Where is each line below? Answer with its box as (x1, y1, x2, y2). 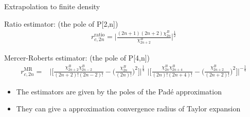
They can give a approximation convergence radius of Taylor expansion (16, 103, 241, 114)
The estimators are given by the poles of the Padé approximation (16, 86, 222, 96)
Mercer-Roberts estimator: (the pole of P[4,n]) (4, 52, 150, 63)
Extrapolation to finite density (4, 1, 100, 11)
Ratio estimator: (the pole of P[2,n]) (4, 18, 118, 29)
